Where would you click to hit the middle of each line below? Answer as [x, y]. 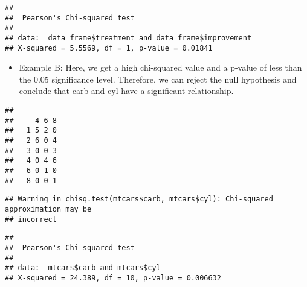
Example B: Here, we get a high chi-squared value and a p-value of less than [160, 67]
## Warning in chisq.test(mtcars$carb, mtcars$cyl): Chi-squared [139, 199]
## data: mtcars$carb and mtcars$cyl [83, 268]
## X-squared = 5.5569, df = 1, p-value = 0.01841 [109, 48]
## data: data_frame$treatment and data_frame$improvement [128, 38]
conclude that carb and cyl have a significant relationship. [126, 91]
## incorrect [31, 219]
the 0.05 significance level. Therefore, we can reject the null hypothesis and [158, 79]
